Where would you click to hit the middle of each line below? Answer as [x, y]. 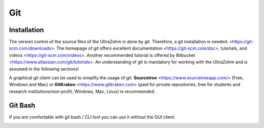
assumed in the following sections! [44, 69]
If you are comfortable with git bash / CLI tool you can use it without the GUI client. [92, 117]
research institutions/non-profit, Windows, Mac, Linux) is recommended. [82, 91]
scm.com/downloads [30, 48]
